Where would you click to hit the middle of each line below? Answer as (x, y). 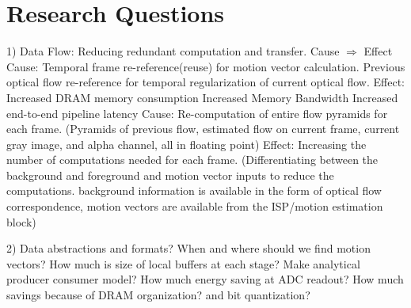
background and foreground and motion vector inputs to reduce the (170, 175)
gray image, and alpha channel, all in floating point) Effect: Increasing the (186, 144)
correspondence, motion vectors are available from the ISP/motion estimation (195, 206)
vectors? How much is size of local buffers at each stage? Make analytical (183, 263)
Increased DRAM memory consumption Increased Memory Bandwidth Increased (202, 97)
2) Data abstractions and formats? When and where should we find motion (188, 248)
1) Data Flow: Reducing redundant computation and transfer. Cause (173, 51)
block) (21, 221)
